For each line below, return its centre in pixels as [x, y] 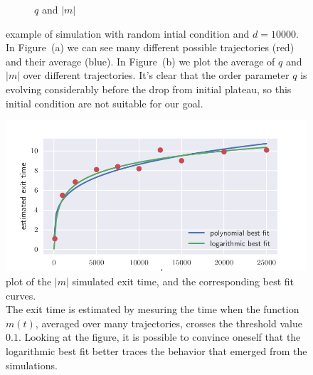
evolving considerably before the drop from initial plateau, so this [149, 89]
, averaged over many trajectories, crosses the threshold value [169, 323]
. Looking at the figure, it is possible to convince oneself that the [159, 337]
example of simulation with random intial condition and [128, 33]
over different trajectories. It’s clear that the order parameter [156, 75]
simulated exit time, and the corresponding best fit [183, 281]
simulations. [32, 365]
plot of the [29, 281]
